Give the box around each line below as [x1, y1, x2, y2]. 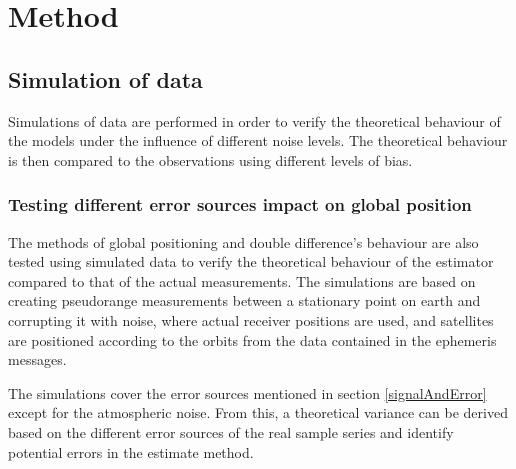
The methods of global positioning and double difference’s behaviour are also [8, 231, 479, 252]
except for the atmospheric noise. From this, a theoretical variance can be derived [8, 402, 508, 423]
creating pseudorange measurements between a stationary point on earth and [8, 290, 481, 311]
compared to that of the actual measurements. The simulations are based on [8, 270, 476, 291]
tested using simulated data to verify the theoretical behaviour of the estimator [8, 251, 494, 272]
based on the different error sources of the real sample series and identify [8, 421, 454, 442]
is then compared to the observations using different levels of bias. [8, 149, 413, 170]
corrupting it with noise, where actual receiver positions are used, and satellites [8, 309, 494, 330]
